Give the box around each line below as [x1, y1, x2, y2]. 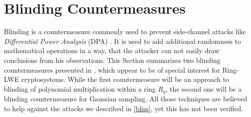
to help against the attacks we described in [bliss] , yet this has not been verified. [4, 103, 243, 113]
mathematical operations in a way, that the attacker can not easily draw [4, 45, 219, 56]
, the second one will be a [165, 83, 242, 94]
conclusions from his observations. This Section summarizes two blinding [4, 55, 220, 65]
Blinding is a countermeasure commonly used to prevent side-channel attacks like [4, 26, 246, 37]
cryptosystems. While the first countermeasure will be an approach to [21, 74, 229, 84]
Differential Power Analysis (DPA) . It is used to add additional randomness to [4, 36, 241, 46]
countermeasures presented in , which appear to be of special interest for [4, 64, 220, 75]
